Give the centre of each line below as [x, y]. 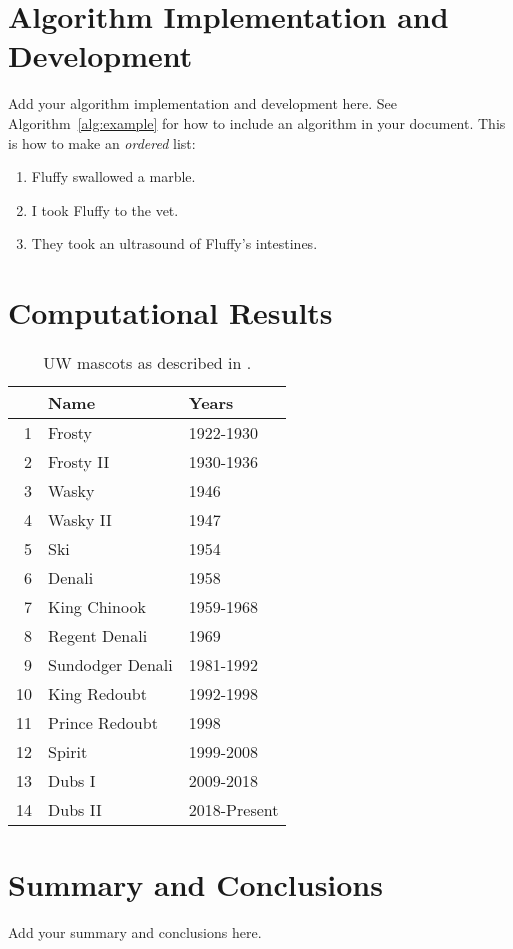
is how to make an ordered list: [102, 142]
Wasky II [80, 519]
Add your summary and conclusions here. [135, 932]
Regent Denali [98, 635]
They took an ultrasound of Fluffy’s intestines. [174, 243]
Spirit [68, 751]
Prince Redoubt [103, 722]
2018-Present [233, 809]
